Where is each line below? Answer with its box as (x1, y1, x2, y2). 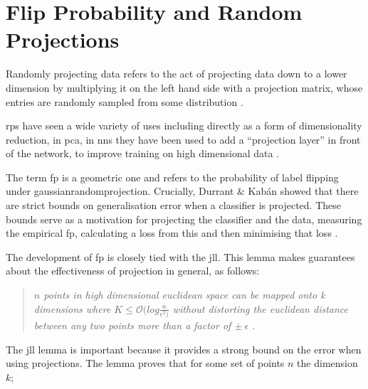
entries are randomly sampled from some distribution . (6, 94, 243, 109)
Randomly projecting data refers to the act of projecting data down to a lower (6, 66, 347, 81)
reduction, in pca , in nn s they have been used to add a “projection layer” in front (6, 132, 361, 146)
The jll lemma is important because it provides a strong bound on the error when (6, 341, 362, 356)
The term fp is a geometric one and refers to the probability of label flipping (6, 169, 339, 184)
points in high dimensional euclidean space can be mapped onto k (43, 287, 325, 302)
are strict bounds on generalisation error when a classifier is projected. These (6, 198, 342, 213)
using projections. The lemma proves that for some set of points (6, 356, 285, 371)
